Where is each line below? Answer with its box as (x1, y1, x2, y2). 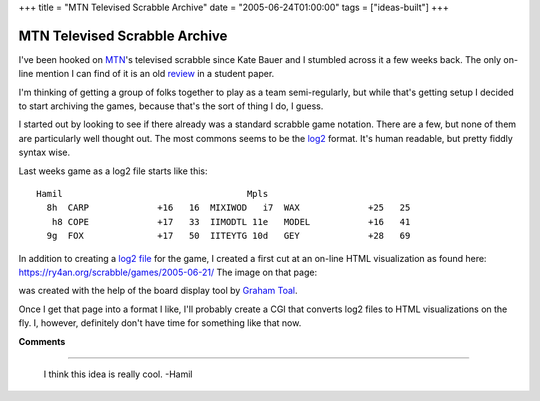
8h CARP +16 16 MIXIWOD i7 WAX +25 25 (46, 202, 411, 214)
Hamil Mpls (36, 188, 269, 200)
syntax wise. (18, 146, 71, 159)
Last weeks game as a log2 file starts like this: (18, 165, 209, 177)
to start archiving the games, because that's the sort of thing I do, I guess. (18, 100, 324, 112)
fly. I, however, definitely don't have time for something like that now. (18, 317, 302, 329)
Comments (18, 335, 66, 347)
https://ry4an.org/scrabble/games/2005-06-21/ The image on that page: (18, 266, 318, 278)
